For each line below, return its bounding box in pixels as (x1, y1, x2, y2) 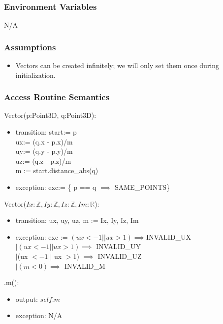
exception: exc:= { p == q (15, 182, 96, 192)
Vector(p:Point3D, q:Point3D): (4, 110, 96, 120)
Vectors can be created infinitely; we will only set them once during (15, 60, 220, 71)
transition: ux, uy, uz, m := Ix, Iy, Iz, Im (15, 215, 139, 225)
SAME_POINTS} (114, 182, 170, 192)
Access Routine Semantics (4, 91, 110, 103)
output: (15, 293, 38, 304)
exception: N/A (15, 310, 63, 321)
